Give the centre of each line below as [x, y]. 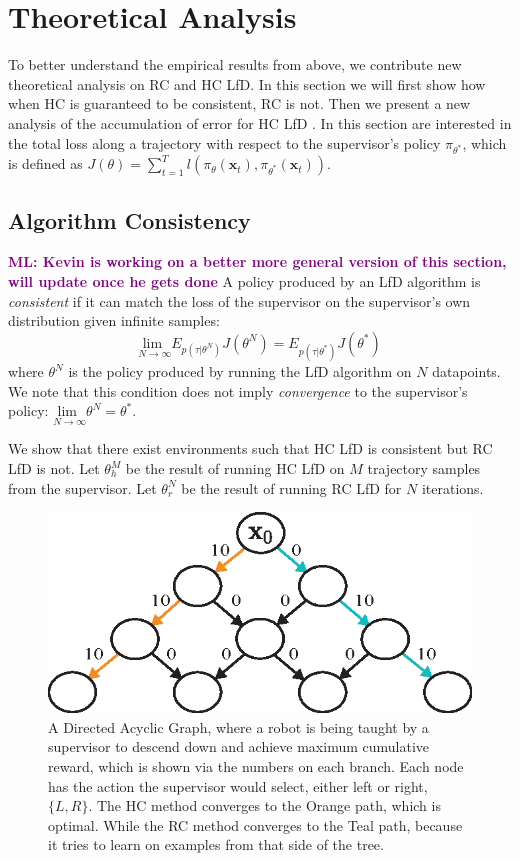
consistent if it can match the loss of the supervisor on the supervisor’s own [239, 300]
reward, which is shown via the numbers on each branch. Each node [256, 766]
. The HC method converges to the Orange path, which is [264, 805]
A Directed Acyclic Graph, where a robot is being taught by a [238, 726]
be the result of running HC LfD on [235, 468]
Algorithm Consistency [129, 219]
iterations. [452, 487]
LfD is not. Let [54, 468]
